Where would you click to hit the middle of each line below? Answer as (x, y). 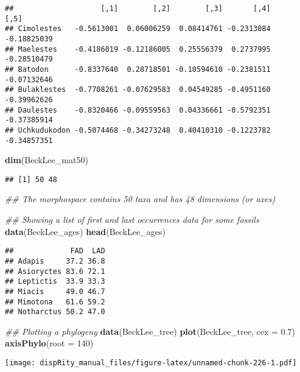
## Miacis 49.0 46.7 (55, 291)
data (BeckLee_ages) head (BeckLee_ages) (85, 231)
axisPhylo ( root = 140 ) (49, 343)
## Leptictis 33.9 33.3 (55, 282)
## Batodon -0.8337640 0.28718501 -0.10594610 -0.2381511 (138, 69)
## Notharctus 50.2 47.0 (55, 312)
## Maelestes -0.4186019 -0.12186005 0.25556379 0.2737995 (138, 49)
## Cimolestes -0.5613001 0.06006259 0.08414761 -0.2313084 (138, 29)
